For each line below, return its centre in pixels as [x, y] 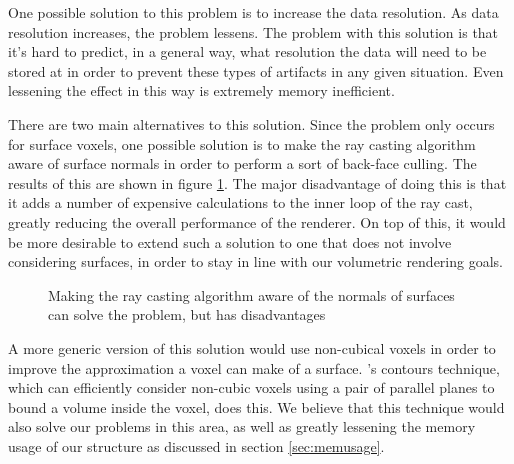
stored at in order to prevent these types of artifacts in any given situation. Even [256, 70]
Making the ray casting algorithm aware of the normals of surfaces [251, 294]
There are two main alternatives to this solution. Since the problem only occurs [251, 123]
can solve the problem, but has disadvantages [187, 314]
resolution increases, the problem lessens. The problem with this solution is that [253, 31]
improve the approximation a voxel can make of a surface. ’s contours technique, [254, 367]
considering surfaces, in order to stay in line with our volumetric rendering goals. [255, 261]
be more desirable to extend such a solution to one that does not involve [230, 241]
